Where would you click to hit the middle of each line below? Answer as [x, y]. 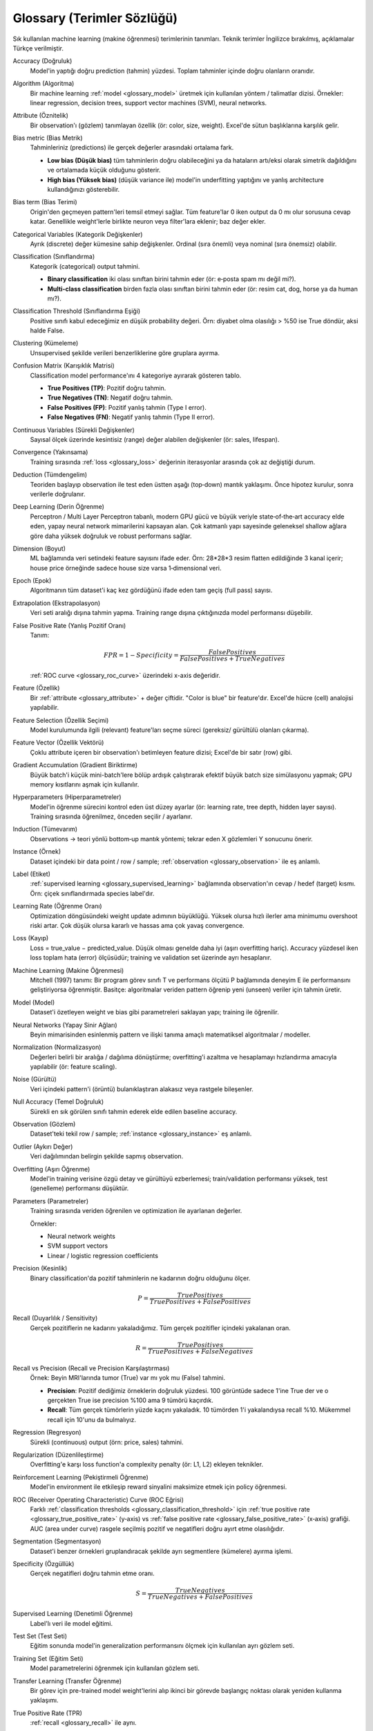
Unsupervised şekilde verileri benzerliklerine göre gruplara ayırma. [125, 352]
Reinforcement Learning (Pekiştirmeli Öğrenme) [80, 1477]
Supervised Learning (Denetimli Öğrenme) [73, 1614]
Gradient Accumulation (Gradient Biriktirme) [75, 765]
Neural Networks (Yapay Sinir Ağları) [65, 1025]
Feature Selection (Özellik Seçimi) [61, 720]
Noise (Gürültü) [35, 1079]
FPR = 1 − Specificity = [141, 655]
